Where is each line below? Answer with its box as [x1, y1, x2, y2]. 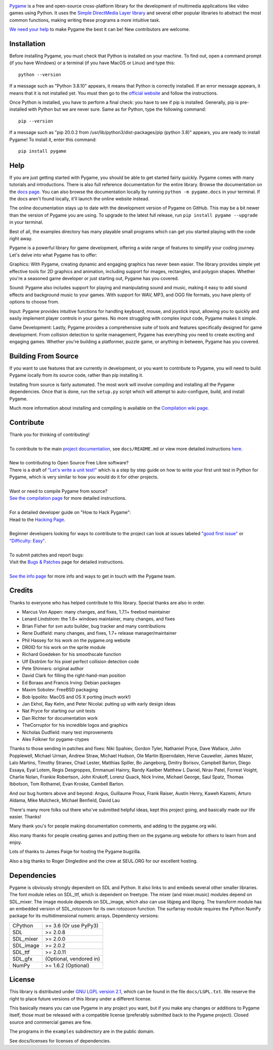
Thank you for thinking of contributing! [9, 431, 90, 438]
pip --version [18, 118, 53, 124]
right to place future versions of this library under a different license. [9, 995, 152, 1001]
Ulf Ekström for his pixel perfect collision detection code [22, 658, 139, 665]
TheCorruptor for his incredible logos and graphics [22, 722, 128, 728]
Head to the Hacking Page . [9, 516, 66, 522]
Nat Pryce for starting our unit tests [22, 708, 96, 714]
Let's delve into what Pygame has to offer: [9, 252, 98, 258]
